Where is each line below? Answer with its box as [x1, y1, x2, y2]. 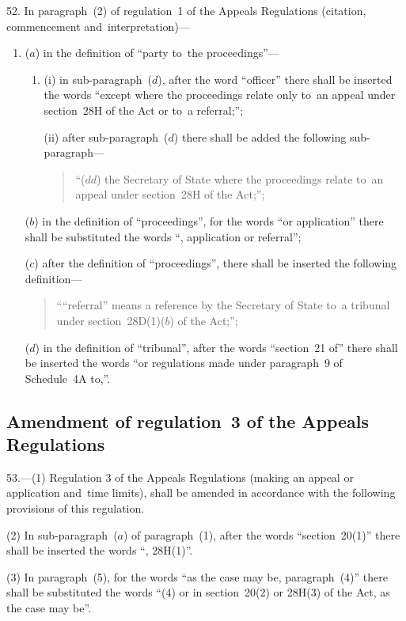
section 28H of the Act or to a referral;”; [44, 101, 244, 118]
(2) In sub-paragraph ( [6, 526, 118, 543]
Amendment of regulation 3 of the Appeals [6, 408, 370, 433]
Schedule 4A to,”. [25, 369, 111, 386]
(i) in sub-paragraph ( [44, 70, 152, 87]
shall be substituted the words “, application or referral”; [25, 228, 302, 244]
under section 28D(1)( [56, 312, 165, 328]
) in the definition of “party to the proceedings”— [35, 44, 279, 61]
